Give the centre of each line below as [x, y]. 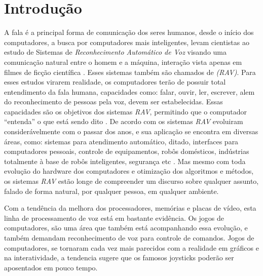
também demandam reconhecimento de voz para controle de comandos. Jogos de [129, 238]
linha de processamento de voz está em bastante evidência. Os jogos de [114, 218]
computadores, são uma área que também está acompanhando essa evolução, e [126, 228]
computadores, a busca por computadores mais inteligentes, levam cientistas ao [127, 42]
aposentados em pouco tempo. [51, 267]
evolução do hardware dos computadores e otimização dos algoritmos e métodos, [129, 171]
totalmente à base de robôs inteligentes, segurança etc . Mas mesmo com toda [125, 161]
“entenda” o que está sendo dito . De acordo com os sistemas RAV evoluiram [124, 121]
